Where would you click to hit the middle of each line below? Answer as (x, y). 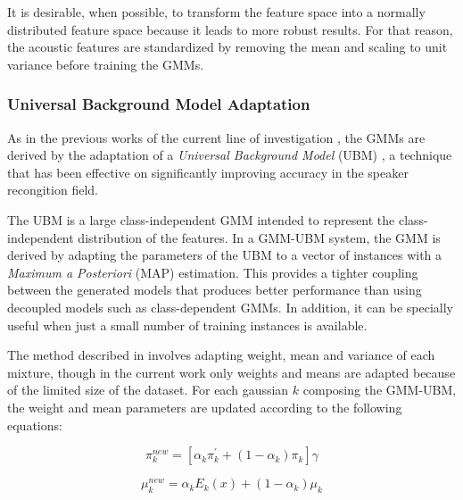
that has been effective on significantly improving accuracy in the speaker (208, 172)
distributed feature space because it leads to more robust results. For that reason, (230, 29)
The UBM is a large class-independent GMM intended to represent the (201, 219)
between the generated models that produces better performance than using (215, 290)
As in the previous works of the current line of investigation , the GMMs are (216, 137)
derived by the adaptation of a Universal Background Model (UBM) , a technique (230, 155)
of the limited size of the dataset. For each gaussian (148, 390)
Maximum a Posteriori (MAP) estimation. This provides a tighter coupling (213, 272)
